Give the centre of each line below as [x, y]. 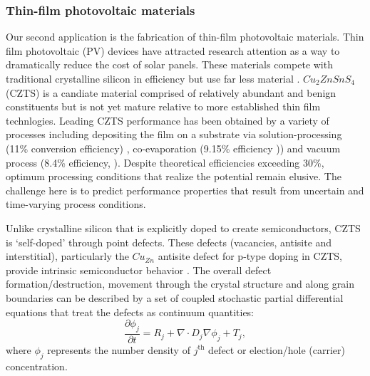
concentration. [37, 366]
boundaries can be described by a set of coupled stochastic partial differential [175, 297]
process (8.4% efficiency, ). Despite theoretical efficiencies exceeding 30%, [165, 162]
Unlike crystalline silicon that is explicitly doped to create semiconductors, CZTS [183, 228]
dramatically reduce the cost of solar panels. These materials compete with [169, 64]
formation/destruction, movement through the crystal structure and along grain [180, 284]
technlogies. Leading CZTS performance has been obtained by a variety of [168, 120]
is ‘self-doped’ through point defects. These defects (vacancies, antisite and [169, 242]
